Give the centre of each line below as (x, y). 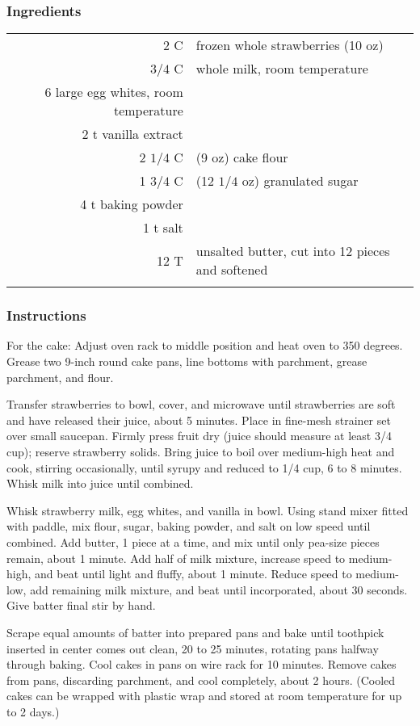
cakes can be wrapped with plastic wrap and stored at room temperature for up (204, 696)
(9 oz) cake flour (242, 157)
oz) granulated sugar (300, 181)
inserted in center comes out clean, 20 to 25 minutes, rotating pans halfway (193, 648)
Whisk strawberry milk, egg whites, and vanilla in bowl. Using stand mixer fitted (208, 510)
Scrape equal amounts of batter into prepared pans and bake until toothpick (195, 632)
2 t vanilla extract (132, 134)
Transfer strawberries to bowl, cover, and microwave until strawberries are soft (201, 404)
